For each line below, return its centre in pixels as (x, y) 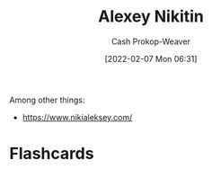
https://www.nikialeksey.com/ (77, 117)
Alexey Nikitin (151, 17)
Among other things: (47, 100)
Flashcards (52, 154)
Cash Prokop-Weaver (151, 41)
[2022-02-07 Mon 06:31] (151, 58)
